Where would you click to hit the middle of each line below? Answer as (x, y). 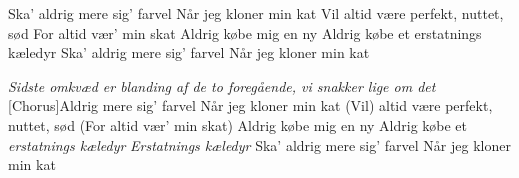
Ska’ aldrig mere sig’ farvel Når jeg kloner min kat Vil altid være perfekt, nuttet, (256, 13)
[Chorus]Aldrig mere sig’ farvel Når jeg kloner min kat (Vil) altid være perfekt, (250, 105)
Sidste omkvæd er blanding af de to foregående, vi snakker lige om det (222, 85)
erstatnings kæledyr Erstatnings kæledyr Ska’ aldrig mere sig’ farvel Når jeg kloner (259, 144)
